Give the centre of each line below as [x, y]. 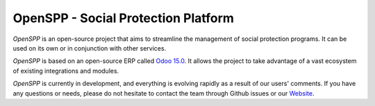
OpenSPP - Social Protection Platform [123, 18]
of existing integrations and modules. [66, 71]
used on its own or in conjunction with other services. [90, 48]
